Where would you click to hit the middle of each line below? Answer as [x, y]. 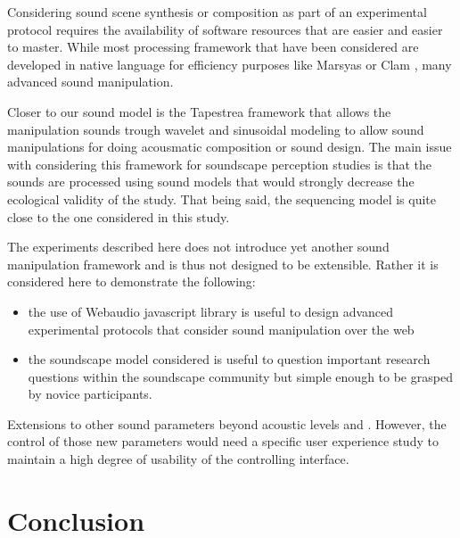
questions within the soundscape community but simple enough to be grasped [240, 376]
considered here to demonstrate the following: [131, 281]
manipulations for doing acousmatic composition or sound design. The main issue [230, 147]
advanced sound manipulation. [90, 82]
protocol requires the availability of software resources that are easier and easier [225, 29]
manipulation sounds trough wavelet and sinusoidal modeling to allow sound [216, 129]
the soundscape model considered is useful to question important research [229, 359]
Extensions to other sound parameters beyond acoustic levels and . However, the [227, 423]
